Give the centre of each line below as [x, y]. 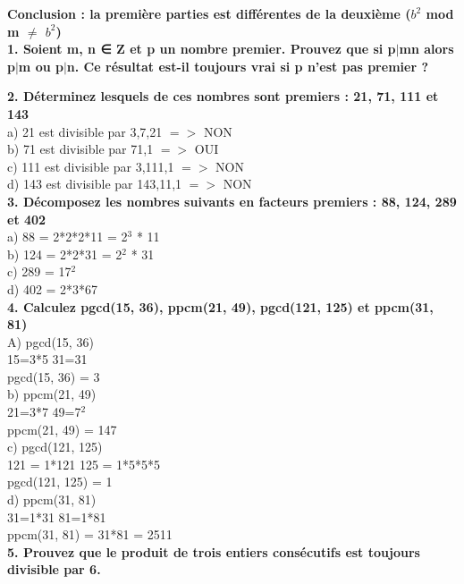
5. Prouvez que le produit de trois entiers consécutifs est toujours [214, 551]
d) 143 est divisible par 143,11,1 [95, 184]
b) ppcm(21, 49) [52, 394]
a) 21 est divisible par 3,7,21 [85, 131]
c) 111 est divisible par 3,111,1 [91, 166]
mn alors [426, 49]
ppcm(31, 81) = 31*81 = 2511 [90, 534]
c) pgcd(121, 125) [55, 447]
